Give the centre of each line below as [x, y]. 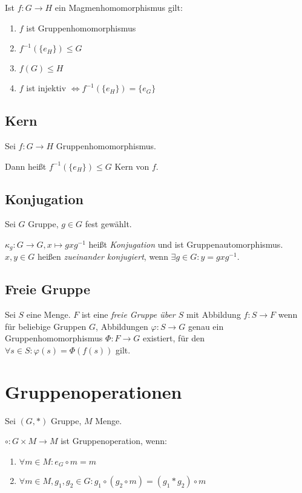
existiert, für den [174, 338]
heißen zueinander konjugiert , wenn [103, 256]
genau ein [206, 326]
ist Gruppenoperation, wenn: [114, 441]
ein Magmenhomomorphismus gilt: [119, 7]
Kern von [132, 166]
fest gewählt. [108, 224]
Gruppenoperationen [94, 391]
